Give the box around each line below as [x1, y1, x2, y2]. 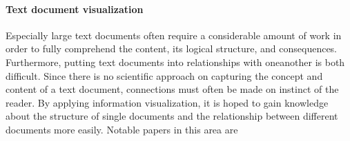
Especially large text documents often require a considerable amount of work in [6, 28, 342, 42]
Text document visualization [6, 1, 144, 16]
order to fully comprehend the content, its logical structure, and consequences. [6, 41, 338, 56]
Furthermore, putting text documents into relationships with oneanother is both [6, 54, 345, 69]
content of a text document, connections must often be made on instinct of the [6, 82, 339, 96]
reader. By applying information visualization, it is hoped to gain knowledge [6, 95, 329, 109]
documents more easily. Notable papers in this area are [6, 122, 238, 136]
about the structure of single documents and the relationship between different [6, 109, 338, 123]
